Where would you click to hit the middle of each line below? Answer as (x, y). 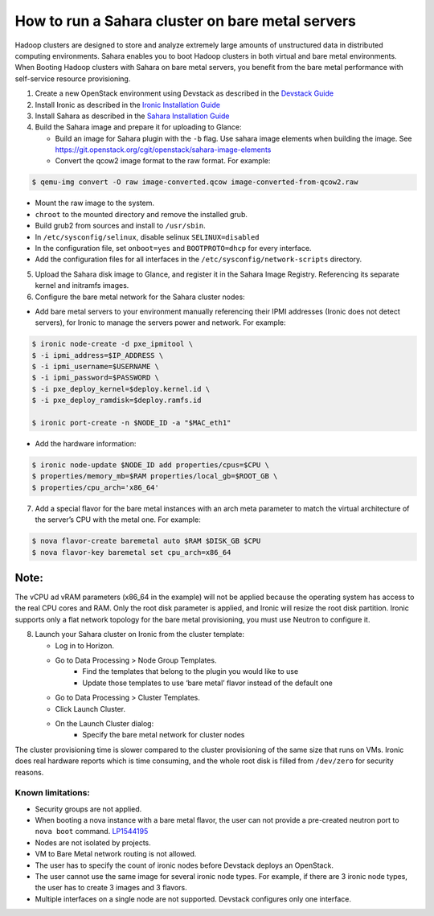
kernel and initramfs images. (82, 285)
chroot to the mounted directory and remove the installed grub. (141, 214)
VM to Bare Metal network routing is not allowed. (116, 854)
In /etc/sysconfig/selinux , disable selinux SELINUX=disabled (147, 236)
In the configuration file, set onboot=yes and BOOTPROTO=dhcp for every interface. (173, 248)
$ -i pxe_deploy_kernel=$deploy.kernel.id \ (121, 389)
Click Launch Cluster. (90, 709)
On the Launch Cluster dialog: (104, 723)
